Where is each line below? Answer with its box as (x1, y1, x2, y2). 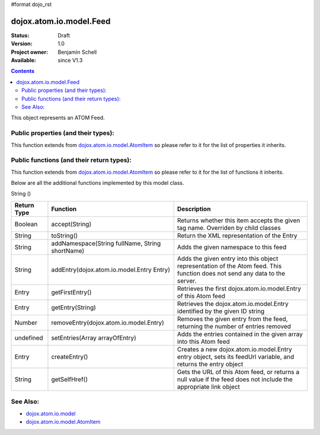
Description (177, 204, 211, 213)
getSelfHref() (51, 375, 88, 383)
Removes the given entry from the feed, (177, 315, 288, 323)
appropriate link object (177, 382, 240, 391)
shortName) (51, 247, 85, 255)
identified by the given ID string (177, 307, 265, 315)
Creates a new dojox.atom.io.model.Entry (177, 345, 293, 353)
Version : (11, 40, 33, 47)
